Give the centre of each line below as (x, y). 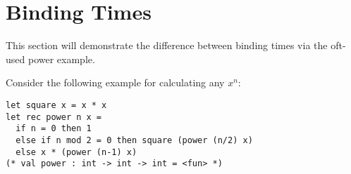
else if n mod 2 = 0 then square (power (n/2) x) (134, 140)
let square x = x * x (56, 105)
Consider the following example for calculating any (115, 82)
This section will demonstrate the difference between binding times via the (167, 45)
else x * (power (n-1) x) (76, 152)
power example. (61, 59)
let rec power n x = (54, 117)
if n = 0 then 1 (54, 129)
